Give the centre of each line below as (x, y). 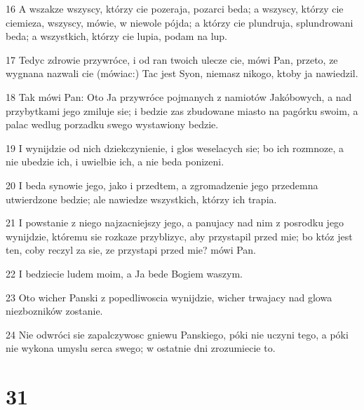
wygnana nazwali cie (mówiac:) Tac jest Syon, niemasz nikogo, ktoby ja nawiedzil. (182, 73)
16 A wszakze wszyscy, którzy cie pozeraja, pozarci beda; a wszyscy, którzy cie (175, 8)
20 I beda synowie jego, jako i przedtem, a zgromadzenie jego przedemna (162, 185)
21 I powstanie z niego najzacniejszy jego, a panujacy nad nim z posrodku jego (175, 223)
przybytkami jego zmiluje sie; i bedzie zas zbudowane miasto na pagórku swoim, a (182, 110)
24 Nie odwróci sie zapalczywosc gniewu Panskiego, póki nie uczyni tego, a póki (177, 334)
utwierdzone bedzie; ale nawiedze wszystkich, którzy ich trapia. (141, 199)
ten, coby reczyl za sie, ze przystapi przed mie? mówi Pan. (131, 250)
